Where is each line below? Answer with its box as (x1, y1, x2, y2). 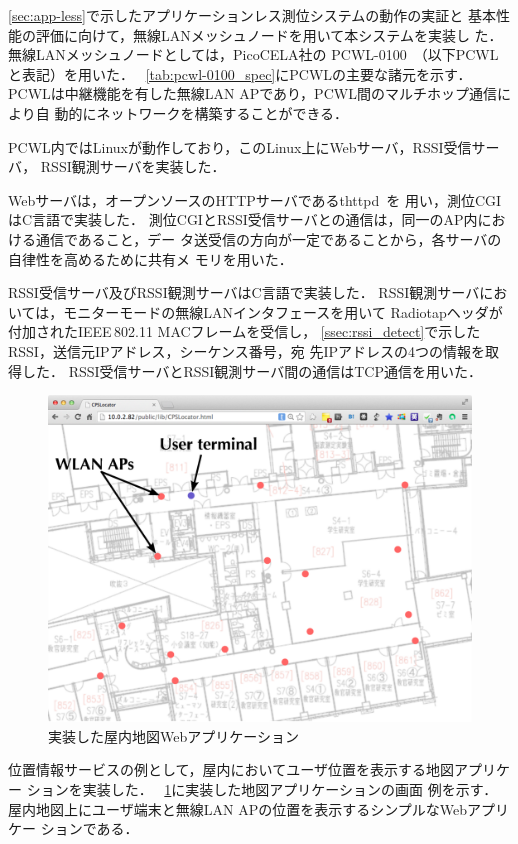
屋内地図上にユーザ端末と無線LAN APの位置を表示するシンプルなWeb (8, 798, 467, 819)
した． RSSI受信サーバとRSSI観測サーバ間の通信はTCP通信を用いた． (21, 360, 482, 381)
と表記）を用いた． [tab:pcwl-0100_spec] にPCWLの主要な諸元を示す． (8, 63, 472, 84)
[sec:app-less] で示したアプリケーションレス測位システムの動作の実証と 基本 (8, 5, 496, 25)
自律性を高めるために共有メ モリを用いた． (8, 248, 293, 269)
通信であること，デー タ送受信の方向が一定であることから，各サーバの (35, 228, 502, 249)
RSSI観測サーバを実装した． (40, 156, 226, 177)
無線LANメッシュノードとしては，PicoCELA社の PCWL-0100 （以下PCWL (8, 44, 499, 65)
